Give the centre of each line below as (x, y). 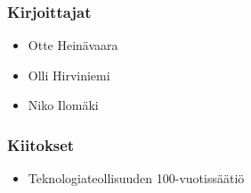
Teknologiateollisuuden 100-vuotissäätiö (136, 178)
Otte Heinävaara (73, 45)
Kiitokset (41, 144)
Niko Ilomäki (63, 105)
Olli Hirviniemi (69, 75)
